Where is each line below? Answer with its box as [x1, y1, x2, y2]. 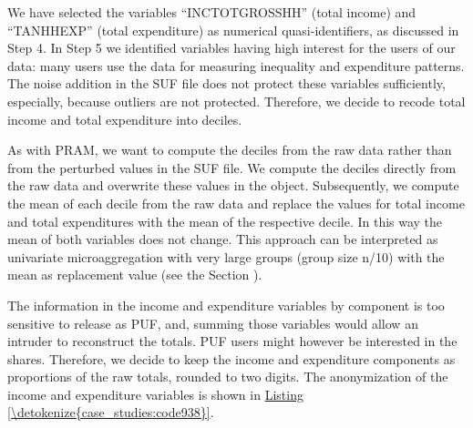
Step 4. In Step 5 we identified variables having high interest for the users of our [7, 38, 456, 57]
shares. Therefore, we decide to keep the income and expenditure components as [7, 349, 456, 368]
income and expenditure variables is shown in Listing [7, 384, 303, 403]
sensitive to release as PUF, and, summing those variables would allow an [7, 313, 418, 332]
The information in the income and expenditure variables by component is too [7, 295, 445, 314]
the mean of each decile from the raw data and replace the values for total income [7, 193, 465, 212]
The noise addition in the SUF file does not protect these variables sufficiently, [7, 74, 446, 93]
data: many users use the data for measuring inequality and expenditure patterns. [7, 56, 465, 75]
